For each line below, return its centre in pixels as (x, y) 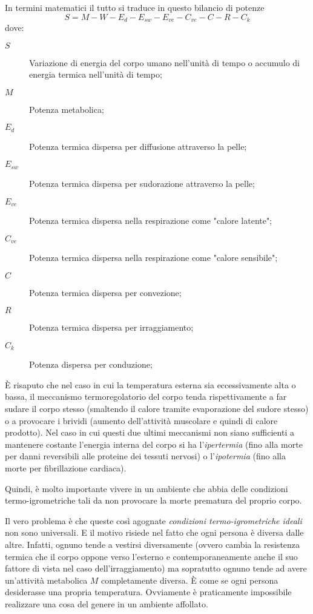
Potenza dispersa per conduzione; (91, 364)
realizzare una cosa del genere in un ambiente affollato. (107, 603)
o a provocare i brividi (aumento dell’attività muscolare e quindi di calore (141, 420)
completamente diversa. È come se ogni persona (190, 580)
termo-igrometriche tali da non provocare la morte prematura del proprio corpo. (153, 500)
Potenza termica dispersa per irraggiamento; (111, 327)
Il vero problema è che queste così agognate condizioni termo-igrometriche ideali (153, 520)
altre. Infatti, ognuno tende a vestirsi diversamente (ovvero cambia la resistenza (153, 544)
